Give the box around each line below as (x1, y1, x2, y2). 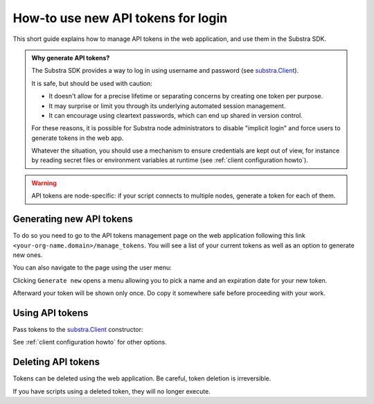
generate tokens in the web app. (31, 134, 124, 142)
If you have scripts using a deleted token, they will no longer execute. (12, 387, 211, 395)
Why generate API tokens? (31, 53, 110, 62)
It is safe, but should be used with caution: (31, 79, 152, 87)
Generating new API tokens (12, 213, 133, 225)
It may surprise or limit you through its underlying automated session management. (48, 101, 286, 110)
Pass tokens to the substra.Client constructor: (12, 326, 143, 333)
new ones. (12, 250, 43, 259)
